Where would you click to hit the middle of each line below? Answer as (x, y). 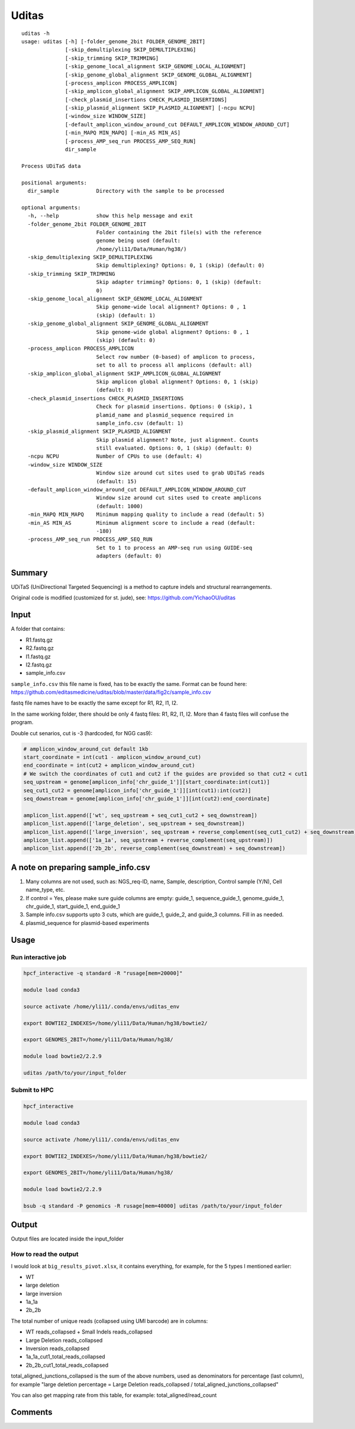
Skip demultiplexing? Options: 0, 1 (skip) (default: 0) (180, 266)
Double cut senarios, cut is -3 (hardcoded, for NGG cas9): (82, 733)
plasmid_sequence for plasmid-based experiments (88, 923)
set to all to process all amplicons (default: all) (174, 365)
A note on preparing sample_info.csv (80, 867)
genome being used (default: (138, 241)
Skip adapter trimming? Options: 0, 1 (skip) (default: (179, 282)
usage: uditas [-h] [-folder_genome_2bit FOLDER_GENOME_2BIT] (114, 41)
